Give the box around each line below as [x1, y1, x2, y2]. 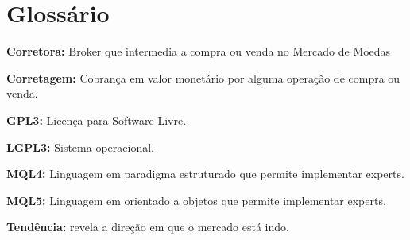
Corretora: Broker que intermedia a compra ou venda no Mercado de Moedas [6, 43, 391, 60]
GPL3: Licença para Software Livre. [6, 111, 187, 128]
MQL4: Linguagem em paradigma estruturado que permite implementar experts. [6, 165, 404, 182]
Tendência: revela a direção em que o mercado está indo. [6, 219, 289, 235]
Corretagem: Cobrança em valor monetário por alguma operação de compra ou [6, 69, 400, 86]
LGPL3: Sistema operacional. [6, 138, 154, 155]
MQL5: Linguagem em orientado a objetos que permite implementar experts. [6, 192, 386, 208]
